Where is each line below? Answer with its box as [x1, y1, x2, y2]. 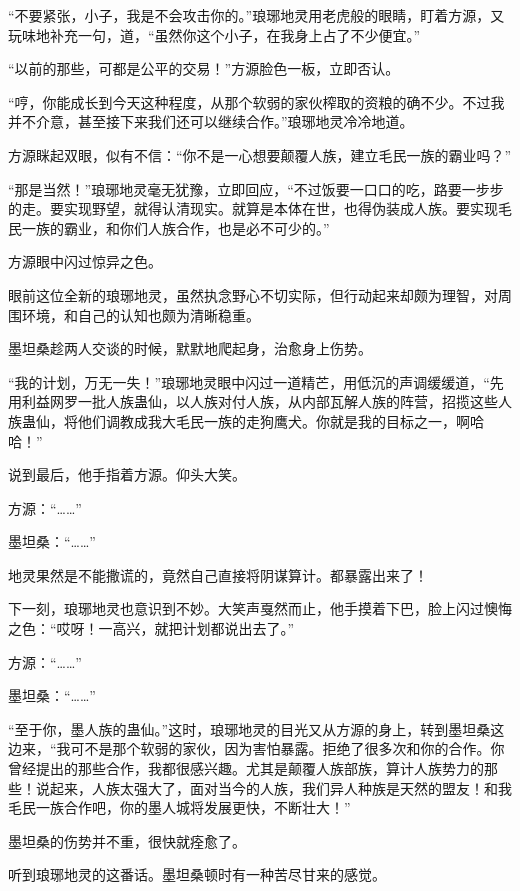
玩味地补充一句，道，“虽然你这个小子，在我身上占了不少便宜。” [8, 24, 421, 45]
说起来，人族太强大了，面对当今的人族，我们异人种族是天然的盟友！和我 [35, 777, 512, 798]
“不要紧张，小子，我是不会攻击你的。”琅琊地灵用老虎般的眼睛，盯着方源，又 [8, 5, 505, 25]
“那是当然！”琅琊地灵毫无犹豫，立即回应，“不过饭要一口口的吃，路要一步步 [8, 178, 504, 199]
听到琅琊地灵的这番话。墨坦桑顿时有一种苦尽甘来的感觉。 [8, 864, 386, 885]
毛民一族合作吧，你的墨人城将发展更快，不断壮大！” [8, 797, 351, 818]
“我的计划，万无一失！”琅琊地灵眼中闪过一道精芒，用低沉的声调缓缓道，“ [8, 371, 490, 392]
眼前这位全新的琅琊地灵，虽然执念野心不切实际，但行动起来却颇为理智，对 [8, 284, 498, 305]
